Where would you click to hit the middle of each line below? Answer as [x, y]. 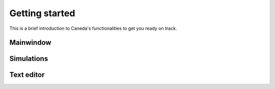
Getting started [42, 13]
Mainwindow [30, 43]
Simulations [29, 59]
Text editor [27, 75]
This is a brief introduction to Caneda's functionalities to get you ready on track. [93, 28]
